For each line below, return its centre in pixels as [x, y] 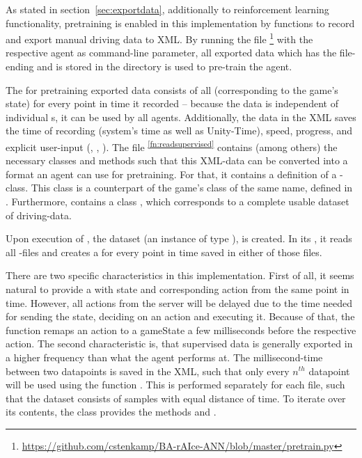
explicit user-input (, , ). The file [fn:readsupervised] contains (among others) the [172, 146]
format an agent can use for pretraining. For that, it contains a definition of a [171, 174]
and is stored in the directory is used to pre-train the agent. [165, 66]
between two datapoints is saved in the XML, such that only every [148, 371]
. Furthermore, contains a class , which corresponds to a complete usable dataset [178, 202]
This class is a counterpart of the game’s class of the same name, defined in [192, 188]
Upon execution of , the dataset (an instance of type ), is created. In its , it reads [179, 238]
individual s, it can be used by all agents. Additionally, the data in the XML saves [181, 117]
